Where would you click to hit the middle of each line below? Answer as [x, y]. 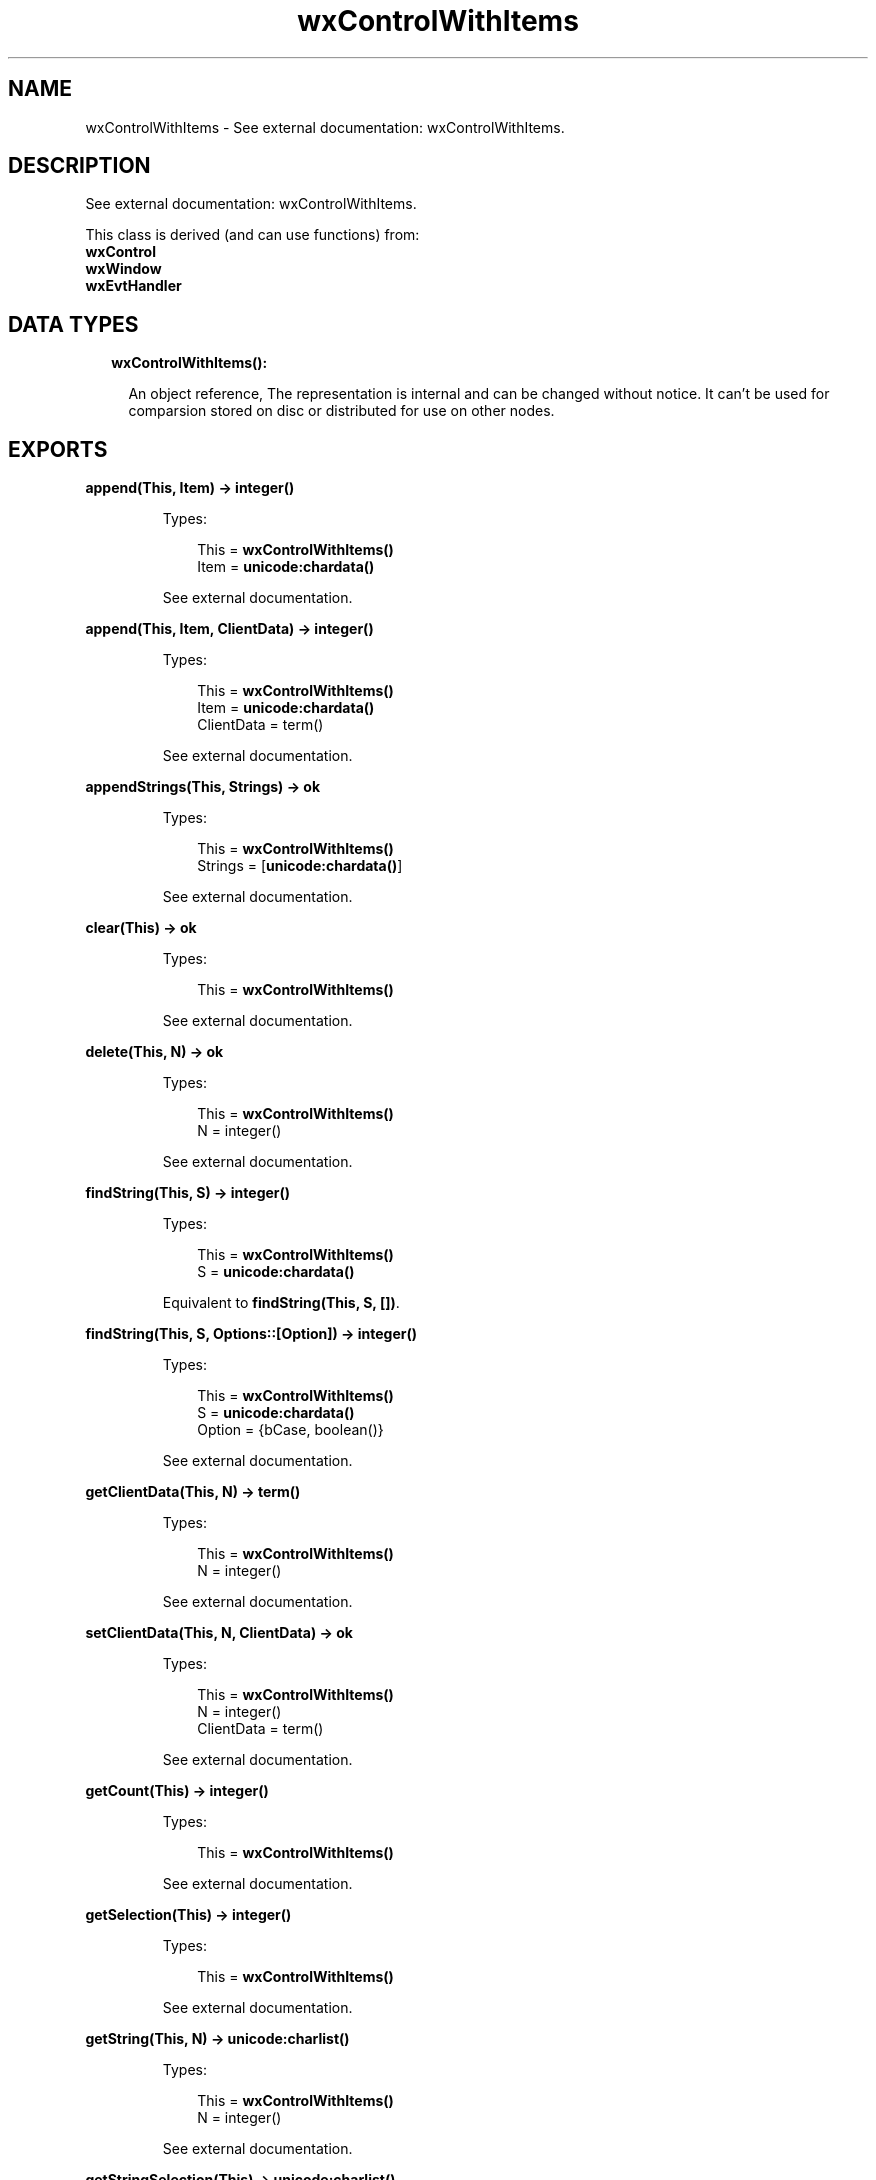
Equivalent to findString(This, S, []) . [281, 1303]
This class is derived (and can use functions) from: [252, 235]
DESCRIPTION [79, 166]
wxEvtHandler [133, 286]
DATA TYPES [73, 324]
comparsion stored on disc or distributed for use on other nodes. [341, 411]
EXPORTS [58, 449]
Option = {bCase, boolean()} [290, 1430]
